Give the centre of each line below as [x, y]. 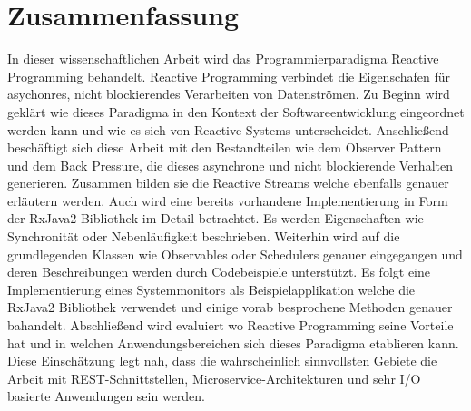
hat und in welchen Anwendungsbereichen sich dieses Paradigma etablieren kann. [233, 342]
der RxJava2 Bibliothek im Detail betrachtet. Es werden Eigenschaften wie [216, 218]
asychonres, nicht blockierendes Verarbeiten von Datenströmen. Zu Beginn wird [229, 94]
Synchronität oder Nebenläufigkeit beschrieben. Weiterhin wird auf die [204, 236]
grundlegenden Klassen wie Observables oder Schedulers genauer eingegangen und [235, 254]
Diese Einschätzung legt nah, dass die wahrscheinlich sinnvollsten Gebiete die [222, 361]
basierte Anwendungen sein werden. [107, 396]
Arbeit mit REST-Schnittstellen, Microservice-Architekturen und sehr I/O [214, 378]
